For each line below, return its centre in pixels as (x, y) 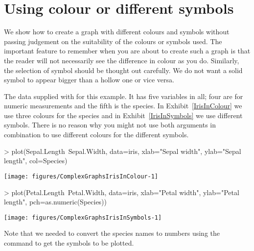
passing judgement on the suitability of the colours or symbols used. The (113, 41)
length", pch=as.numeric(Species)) (55, 202)
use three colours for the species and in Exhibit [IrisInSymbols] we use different (123, 115)
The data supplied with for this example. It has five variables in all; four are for (124, 96)
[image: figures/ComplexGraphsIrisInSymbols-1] (83, 217)
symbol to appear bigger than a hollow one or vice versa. (89, 80)
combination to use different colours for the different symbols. (96, 135)
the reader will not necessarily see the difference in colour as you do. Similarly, (122, 60)
